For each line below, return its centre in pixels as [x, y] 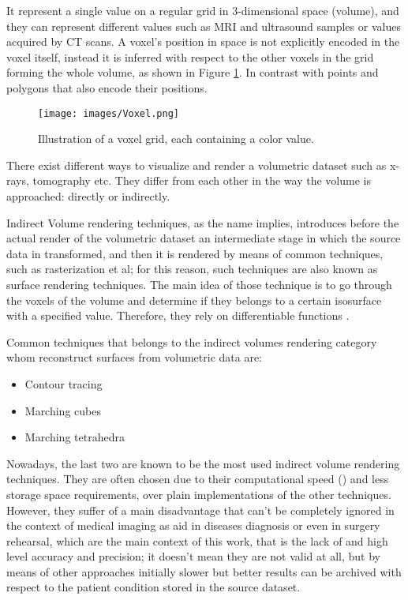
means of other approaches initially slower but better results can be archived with [204, 571]
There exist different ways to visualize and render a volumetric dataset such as [197, 165]
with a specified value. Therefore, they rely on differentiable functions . [178, 315]
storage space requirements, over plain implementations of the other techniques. [199, 494]
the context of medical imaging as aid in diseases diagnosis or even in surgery [193, 525]
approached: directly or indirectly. [88, 196]
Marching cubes [63, 410]
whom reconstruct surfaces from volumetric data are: [135, 357]
